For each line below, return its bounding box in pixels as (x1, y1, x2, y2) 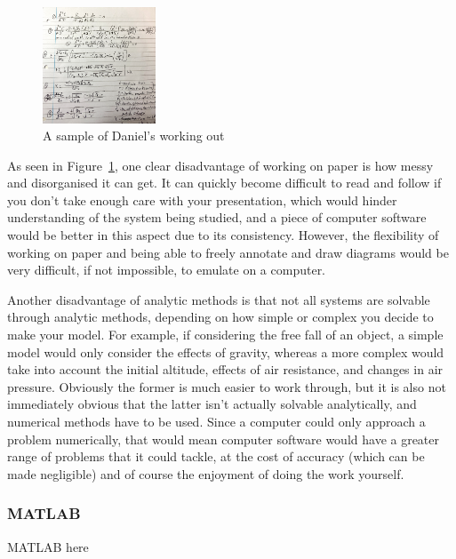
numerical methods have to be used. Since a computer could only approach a (7, 412, 426, 430)
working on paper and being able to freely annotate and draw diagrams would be (7, 243, 449, 261)
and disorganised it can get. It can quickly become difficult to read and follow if (7, 173, 442, 192)
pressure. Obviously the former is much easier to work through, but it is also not (7, 377, 446, 395)
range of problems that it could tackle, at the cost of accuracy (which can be (7, 447, 425, 466)
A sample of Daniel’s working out (43, 126, 225, 145)
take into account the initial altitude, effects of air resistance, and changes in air (7, 360, 444, 379)
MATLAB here (7, 537, 89, 555)
